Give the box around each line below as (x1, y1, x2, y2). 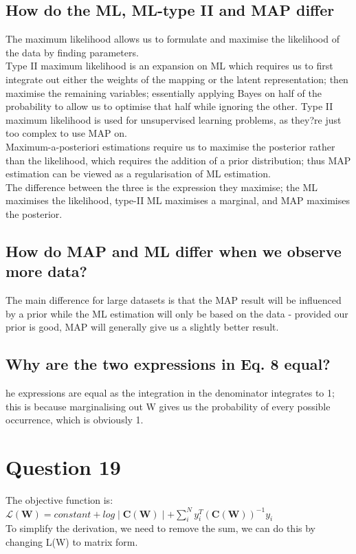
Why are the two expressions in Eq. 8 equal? (5, 353, 331, 375)
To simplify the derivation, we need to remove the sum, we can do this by (5, 521, 315, 535)
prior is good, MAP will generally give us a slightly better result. (5, 320, 279, 334)
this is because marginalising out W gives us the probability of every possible (5, 399, 331, 413)
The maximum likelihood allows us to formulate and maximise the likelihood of (5, 32, 340, 46)
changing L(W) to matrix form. (5, 534, 138, 549)
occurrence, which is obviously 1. (5, 412, 144, 427)
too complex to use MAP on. (5, 126, 127, 140)
